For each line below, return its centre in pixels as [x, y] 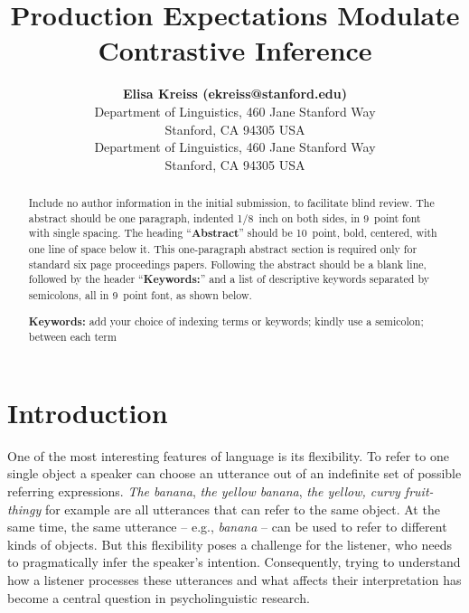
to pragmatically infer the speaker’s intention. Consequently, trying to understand [234, 562]
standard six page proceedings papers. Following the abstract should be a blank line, [227, 264]
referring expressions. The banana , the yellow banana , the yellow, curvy [204, 491]
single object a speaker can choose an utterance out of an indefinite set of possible [234, 473]
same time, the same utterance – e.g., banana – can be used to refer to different [227, 527]
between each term [72, 337]
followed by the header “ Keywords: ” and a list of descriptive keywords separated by [229, 279]
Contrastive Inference [235, 50]
